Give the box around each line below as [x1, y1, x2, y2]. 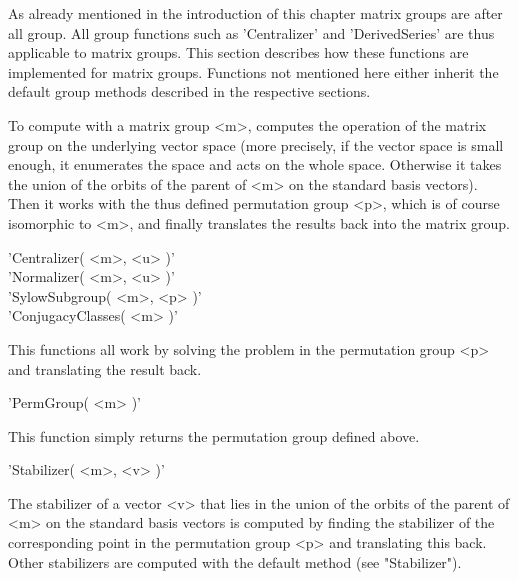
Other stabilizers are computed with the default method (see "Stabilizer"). [8, 551, 462, 572]
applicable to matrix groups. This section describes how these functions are [8, 42, 469, 63]
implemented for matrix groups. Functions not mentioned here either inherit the [8, 61, 499, 82]
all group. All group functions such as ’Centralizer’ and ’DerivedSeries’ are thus [8, 22, 495, 43]
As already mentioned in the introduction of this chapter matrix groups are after [8, 3, 503, 23]
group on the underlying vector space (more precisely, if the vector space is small [8, 134, 504, 155]
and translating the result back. [8, 358, 202, 379]
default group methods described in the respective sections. [8, 81, 371, 102]
